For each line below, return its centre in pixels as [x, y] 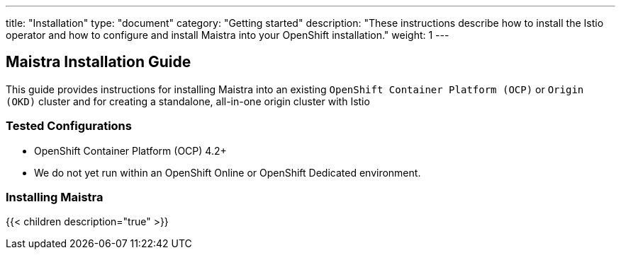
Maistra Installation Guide [99, 62]
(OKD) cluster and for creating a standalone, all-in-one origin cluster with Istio [188, 101]
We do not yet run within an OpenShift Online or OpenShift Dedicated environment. [228, 172]
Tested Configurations [69, 126]
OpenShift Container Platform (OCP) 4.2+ [130, 150]
